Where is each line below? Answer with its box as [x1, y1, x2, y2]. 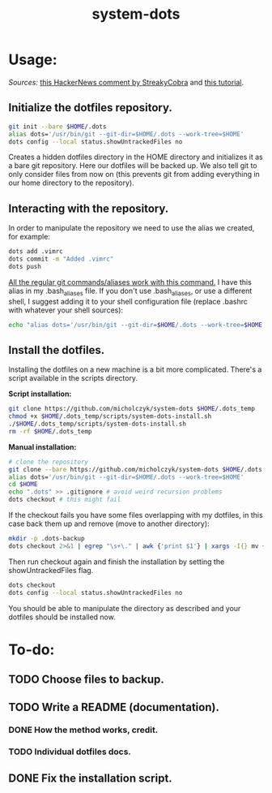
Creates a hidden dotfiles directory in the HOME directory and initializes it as [8, 152, 263, 162]
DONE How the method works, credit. [8, 724, 159, 735]
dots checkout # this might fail [8, 496, 121, 504]
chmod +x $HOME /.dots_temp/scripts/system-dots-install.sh [8, 412, 212, 420]
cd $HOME [8, 481, 38, 489]
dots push [8, 262, 42, 270]
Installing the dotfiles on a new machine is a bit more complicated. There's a [8, 364, 262, 374]
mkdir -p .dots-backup [8, 535, 85, 543]
